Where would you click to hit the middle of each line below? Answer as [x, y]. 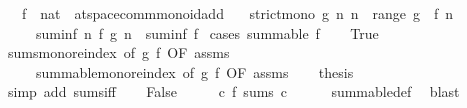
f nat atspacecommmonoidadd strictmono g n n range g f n [237, 13]
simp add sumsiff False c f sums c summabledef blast [233, 91]
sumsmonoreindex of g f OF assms [118, 52]
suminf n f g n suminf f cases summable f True [207, 32]
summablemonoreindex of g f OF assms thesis [194, 71]
